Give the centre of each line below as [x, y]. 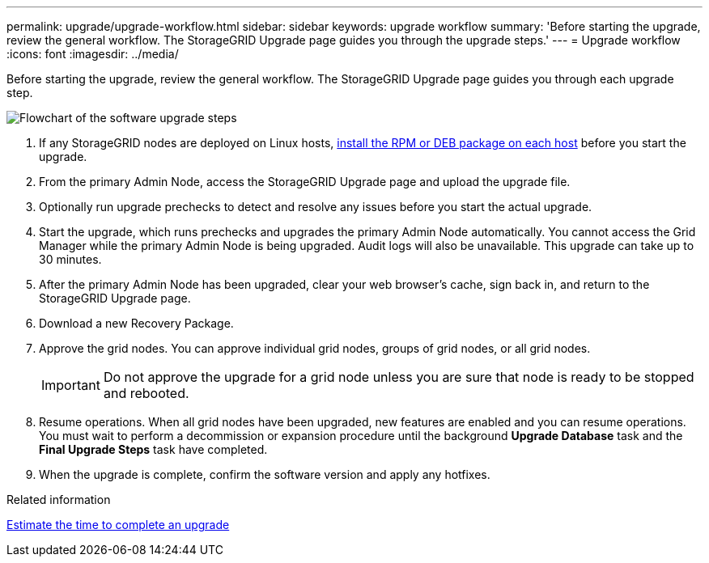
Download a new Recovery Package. [136, 323]
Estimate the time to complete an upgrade [118, 525]
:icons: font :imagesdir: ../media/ [93, 54]
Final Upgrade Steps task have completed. [153, 449]
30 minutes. [70, 259]
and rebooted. [146, 393]
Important [71, 385]
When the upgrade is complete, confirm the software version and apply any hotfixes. [265, 474]
